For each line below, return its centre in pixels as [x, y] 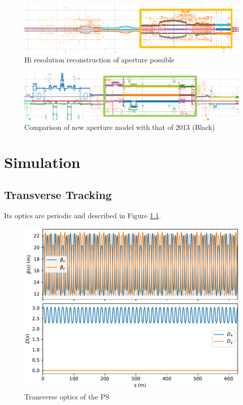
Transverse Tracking [58, 194]
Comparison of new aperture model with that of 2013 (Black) [120, 127]
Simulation [42, 162]
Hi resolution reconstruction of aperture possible [99, 60]
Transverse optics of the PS [67, 396]
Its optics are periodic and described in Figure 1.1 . [83, 215]
